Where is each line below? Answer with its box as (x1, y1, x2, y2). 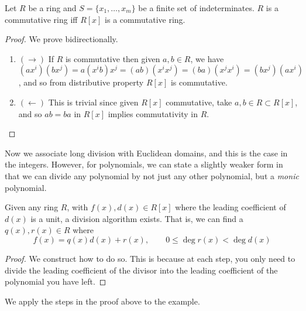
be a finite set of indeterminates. (138, 2, 255, 13)
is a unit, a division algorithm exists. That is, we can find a (30, 212, 243, 224)
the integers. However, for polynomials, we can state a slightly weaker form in (5, 158, 283, 170)
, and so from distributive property (18, 76, 144, 88)
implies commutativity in (108, 107, 198, 119)
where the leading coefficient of (175, 201, 286, 213)
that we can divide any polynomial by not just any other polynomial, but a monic (5, 169, 299, 182)
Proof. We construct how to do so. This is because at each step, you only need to (5, 252, 295, 264)
